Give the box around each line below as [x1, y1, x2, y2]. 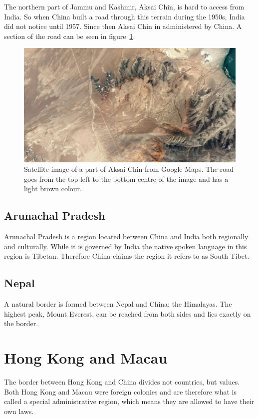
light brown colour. [24, 183, 82, 194]
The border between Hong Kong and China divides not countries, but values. [4, 376, 240, 387]
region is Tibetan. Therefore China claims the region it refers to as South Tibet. [4, 251, 250, 261]
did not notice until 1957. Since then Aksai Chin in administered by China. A [4, 21, 242, 31]
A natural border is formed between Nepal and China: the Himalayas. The [4, 299, 232, 309]
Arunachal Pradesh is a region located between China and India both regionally [4, 231, 249, 242]
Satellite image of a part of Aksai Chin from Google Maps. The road [24, 164, 234, 174]
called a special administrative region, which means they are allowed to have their [4, 396, 255, 407]
